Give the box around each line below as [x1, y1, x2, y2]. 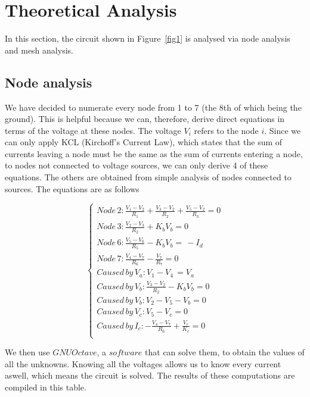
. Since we [264, 124, 301, 136]
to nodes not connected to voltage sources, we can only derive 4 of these [5, 159, 268, 171]
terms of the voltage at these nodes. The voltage [5, 124, 181, 136]
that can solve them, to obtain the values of [145, 346, 305, 358]
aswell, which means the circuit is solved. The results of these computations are [5, 369, 295, 382]
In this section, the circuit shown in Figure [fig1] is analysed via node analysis [5, 32, 290, 45]
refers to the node [194, 124, 259, 136]
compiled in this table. [5, 380, 86, 393]
